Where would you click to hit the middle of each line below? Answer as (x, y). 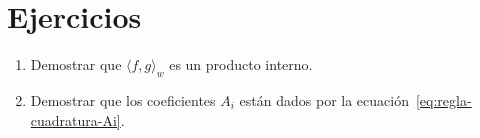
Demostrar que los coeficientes (123, 99)
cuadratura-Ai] (75, 119)
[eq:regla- (443, 99)
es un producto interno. (241, 64)
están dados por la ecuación (324, 99)
